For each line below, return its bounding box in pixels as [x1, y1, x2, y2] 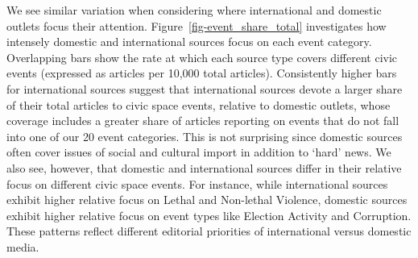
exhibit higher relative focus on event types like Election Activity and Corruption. [6, 206, 412, 223]
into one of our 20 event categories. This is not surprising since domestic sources [6, 127, 403, 144]
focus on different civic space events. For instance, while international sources [6, 175, 388, 192]
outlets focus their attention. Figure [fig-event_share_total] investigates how [6, 17, 387, 34]
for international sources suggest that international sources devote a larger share [6, 80, 403, 97]
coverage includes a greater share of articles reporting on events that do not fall [6, 112, 399, 129]
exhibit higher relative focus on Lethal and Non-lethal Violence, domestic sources [6, 191, 408, 208]
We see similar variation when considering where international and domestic [6, 2, 382, 18]
